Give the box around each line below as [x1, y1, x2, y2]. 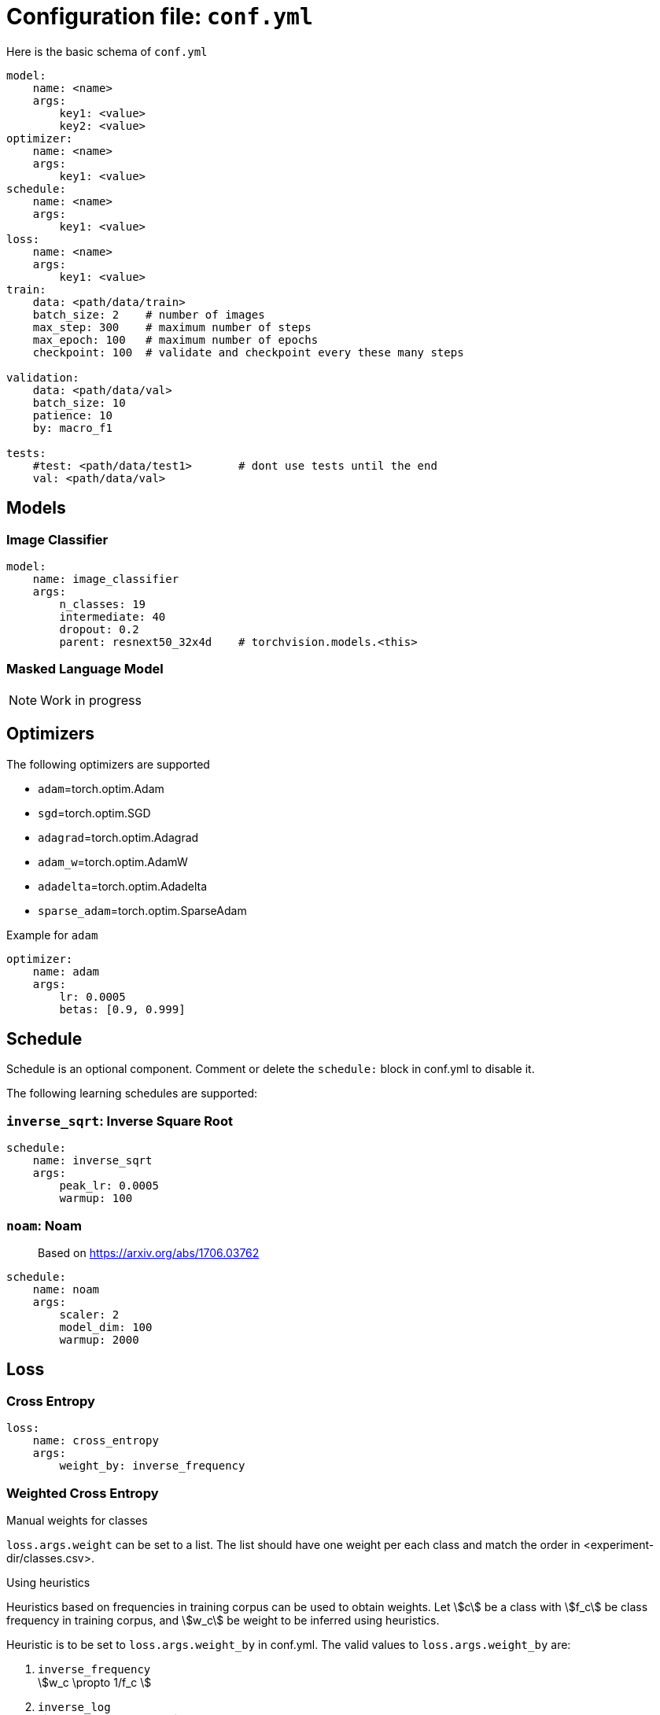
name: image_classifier [32, 572, 179, 585]
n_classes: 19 [59, 597, 146, 610]
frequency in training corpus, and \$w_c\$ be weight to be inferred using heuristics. [6, 1613, 440, 1627]
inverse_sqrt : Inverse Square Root [6, 1112, 233, 1129]
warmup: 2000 [59, 1333, 139, 1346]
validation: [6, 371, 79, 384]
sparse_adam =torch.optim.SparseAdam [38, 903, 247, 917]
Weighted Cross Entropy [6, 1484, 159, 1501]
